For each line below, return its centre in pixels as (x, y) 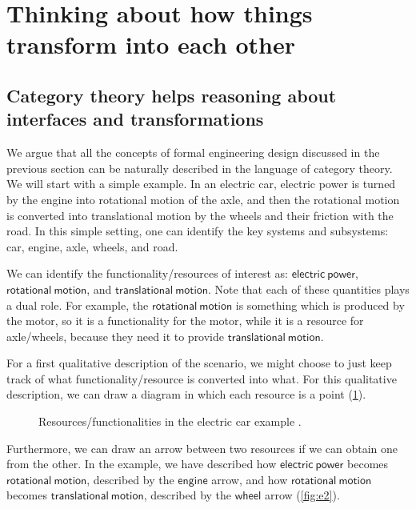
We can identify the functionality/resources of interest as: (147, 273)
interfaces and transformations (135, 119)
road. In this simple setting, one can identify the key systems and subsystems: (198, 231)
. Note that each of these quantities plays (309, 289)
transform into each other (151, 44)
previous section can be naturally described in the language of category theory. (200, 168)
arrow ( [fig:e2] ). (302, 495)
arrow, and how (250, 479)
